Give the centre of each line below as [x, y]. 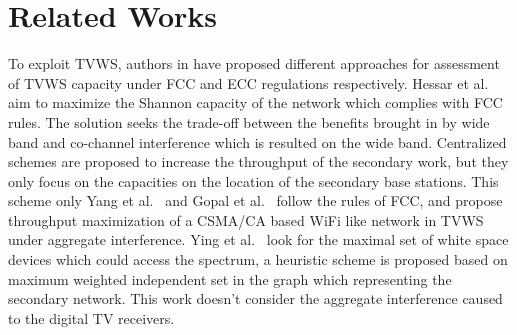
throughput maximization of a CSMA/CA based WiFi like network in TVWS [246, 219]
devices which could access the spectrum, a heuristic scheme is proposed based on [258, 259]
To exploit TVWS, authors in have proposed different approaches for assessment [254, 63]
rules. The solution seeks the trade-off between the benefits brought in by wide [249, 121]
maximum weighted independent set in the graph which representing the [230, 278]
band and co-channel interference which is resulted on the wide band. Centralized [257, 141]
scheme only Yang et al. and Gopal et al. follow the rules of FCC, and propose [255, 200]
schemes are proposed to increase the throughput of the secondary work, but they [258, 161]
